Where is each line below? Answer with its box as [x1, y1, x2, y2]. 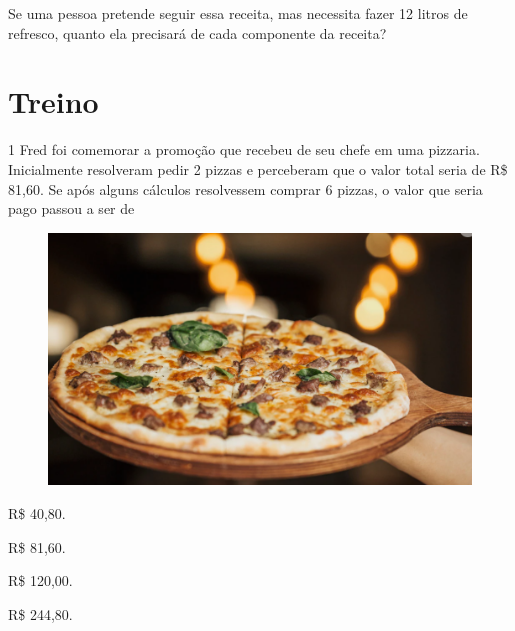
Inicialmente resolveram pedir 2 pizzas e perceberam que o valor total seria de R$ [8, 158, 508, 179]
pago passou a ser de [8, 198, 135, 219]
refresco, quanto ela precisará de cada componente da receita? [8, 22, 387, 43]
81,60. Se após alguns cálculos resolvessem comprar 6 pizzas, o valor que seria [8, 178, 483, 199]
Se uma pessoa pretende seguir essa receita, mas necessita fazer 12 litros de [8, 3, 468, 23]
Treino [8, 81, 99, 122]
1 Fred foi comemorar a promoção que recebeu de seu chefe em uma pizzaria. [8, 139, 480, 160]
